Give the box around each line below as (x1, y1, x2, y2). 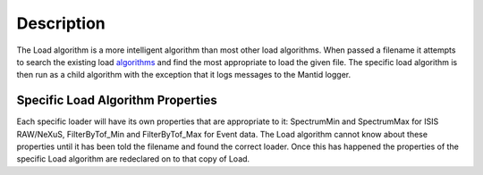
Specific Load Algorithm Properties (16, 93, 218, 108)
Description (16, 13, 106, 33)
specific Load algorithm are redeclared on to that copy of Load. (16, 154, 250, 164)
